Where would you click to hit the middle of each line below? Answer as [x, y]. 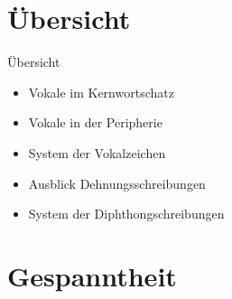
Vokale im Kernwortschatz [101, 92]
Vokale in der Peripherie [95, 122]
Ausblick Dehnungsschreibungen [117, 183]
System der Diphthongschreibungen [126, 214]
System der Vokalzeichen [97, 152]
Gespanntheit [92, 275]
